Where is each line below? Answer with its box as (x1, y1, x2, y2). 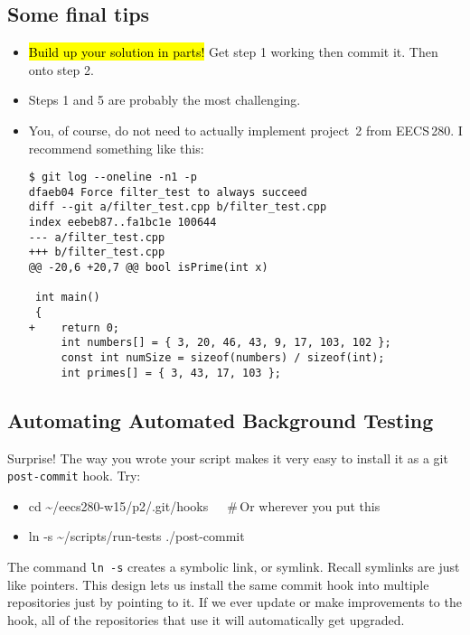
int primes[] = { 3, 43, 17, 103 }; (61, 366, 281, 379)
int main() (34, 291, 100, 304)
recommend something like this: (28, 138, 204, 157)
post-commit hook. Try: (7, 466, 141, 485)
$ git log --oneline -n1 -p (28, 171, 197, 184)
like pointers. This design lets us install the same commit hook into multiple (7, 574, 429, 593)
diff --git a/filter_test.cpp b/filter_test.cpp (28, 201, 327, 214)
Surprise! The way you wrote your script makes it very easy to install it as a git (7, 448, 448, 467)
